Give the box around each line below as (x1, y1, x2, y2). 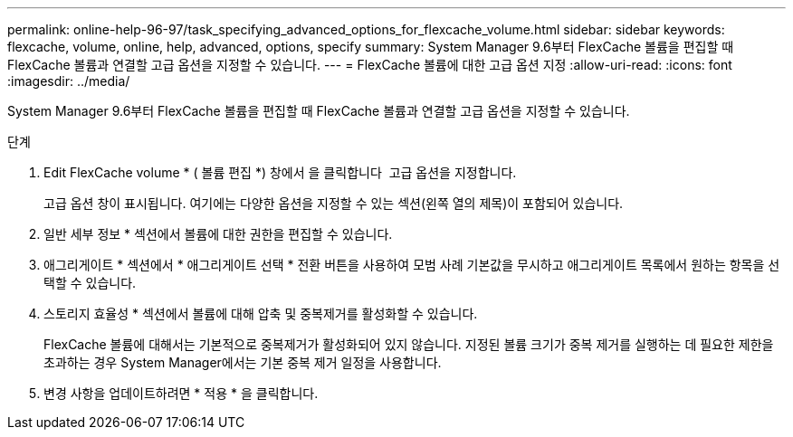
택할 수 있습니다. (43, 275, 137, 290)
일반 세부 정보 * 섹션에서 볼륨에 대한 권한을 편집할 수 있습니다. (43, 226, 393, 242)
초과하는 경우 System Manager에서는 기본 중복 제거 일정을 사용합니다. (43, 355, 442, 370)
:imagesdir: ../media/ (7, 73, 130, 89)
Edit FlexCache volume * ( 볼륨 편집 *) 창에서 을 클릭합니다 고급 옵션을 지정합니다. (43, 165, 517, 180)
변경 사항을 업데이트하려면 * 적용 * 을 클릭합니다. (43, 385, 319, 401)
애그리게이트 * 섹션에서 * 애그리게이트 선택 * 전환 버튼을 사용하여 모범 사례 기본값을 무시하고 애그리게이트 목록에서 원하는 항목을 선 (43, 257, 780, 272)
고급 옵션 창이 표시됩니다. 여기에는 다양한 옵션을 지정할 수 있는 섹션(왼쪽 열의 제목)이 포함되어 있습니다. (43, 195, 624, 211)
